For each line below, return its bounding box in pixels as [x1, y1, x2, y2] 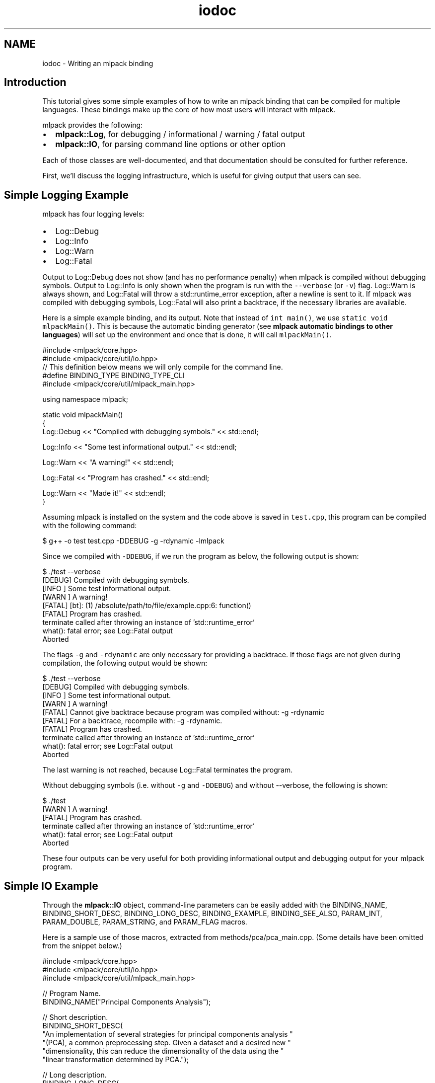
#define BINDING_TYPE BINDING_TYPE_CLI [42, 371, 185, 380]
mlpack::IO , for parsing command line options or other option [55, 139, 286, 150]
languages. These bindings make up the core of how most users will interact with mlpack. [42, 105, 336, 114]
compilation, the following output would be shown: [42, 659, 208, 668]
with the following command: [42, 521, 137, 530]
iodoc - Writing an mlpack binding [42, 59, 153, 68]
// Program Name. [42, 989, 101, 998]
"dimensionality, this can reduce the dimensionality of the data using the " [42, 1047, 284, 1056]
